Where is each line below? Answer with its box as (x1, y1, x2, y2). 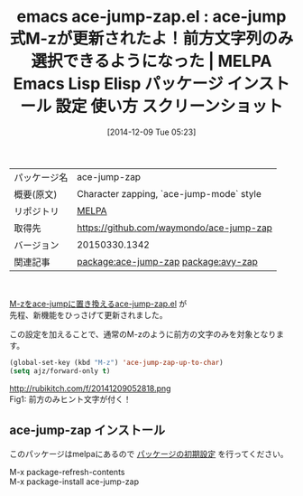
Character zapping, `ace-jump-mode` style (76, 187, 262, 200)
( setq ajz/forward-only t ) (9, 366, 111, 376)
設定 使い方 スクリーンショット (55, 97, 284, 117)
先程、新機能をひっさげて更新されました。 (9, 309, 168, 320)
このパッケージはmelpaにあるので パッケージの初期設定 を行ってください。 (9, 448, 289, 459)
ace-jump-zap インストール (9, 423, 165, 438)
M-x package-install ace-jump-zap (9, 476, 140, 487)
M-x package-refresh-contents (9, 466, 125, 477)
